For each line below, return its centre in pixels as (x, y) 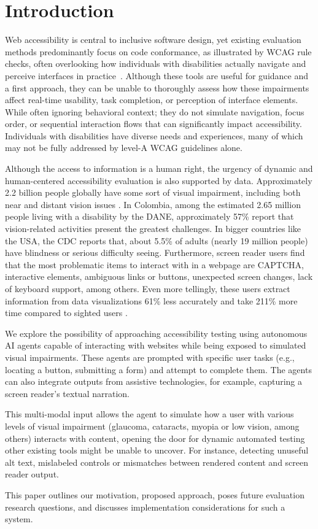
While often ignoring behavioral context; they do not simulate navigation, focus (155, 111)
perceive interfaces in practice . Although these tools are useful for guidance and (157, 75)
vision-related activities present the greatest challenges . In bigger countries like (153, 229)
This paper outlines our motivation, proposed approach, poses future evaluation (155, 494)
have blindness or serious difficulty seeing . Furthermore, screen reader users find (155, 253)
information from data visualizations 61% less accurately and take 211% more (151, 300)
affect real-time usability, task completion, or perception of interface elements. (152, 100)
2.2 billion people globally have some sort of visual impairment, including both (153, 192)
